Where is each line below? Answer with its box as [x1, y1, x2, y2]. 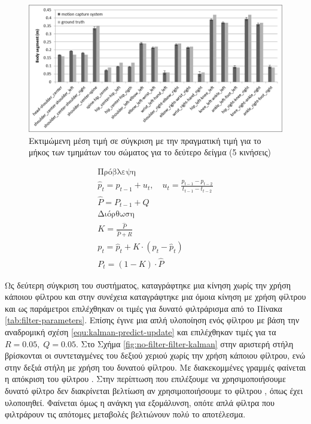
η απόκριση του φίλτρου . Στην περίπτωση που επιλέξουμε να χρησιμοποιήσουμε [5, 372, 286, 385]
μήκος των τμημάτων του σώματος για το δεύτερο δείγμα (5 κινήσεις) [29, 146, 271, 158]
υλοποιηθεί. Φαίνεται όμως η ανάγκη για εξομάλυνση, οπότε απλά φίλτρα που [5, 396, 275, 408]
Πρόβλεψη [97, 167, 136, 176]
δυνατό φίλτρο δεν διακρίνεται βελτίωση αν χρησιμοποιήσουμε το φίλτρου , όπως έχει [5, 384, 303, 396]
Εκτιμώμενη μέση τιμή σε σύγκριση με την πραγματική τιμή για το [29, 134, 261, 146]
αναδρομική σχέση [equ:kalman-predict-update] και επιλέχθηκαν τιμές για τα [5, 325, 276, 338]
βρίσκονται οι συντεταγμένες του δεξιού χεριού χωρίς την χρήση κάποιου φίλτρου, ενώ [5, 349, 306, 362]
